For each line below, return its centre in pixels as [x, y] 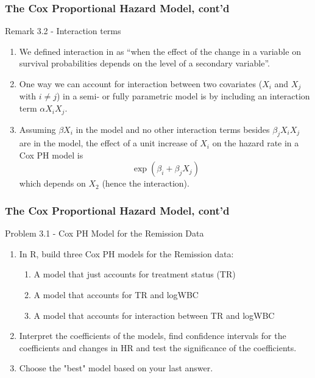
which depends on [52, 183]
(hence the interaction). [146, 183]
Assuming [37, 129]
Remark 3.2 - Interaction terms [63, 31]
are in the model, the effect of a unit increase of [108, 143]
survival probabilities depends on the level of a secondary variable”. [144, 63]
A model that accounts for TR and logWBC [116, 295]
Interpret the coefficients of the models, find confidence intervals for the [153, 336]
